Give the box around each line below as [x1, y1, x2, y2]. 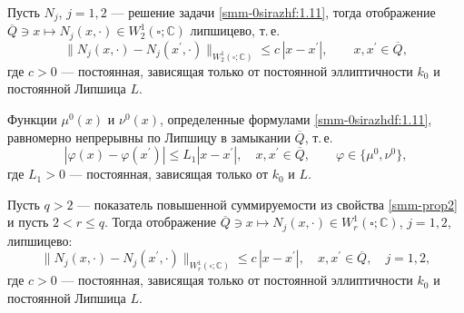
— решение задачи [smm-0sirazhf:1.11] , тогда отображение [111, 3, 436, 21]
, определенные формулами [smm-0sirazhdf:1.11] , [160, 109, 432, 128]
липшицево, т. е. [190, 21, 281, 40]
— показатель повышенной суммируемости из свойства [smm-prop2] [77, 194, 458, 213]
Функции [7, 109, 57, 128]
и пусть [7, 212, 49, 231]
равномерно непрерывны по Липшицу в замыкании [7, 127, 291, 146]
